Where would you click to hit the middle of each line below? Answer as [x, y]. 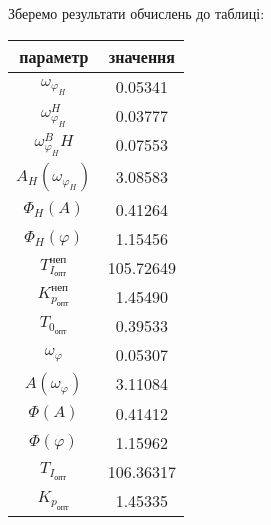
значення [141, 56]
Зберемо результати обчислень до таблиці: [136, 13]
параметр [54, 56]
